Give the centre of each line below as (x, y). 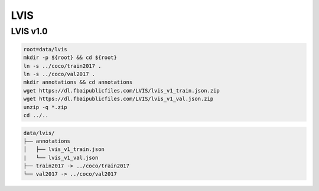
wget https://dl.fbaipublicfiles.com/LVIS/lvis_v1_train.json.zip (121, 90)
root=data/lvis (45, 49)
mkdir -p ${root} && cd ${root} (70, 58)
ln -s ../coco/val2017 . (59, 74)
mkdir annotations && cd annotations (78, 82)
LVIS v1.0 (29, 31)
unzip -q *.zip (45, 107)
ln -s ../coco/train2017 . (62, 66)
